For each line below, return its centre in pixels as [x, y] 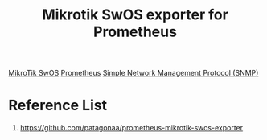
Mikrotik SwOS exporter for [135, 15]
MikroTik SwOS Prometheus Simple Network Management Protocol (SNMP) [133, 73]
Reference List [58, 105]
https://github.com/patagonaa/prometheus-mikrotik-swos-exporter [131, 128]
